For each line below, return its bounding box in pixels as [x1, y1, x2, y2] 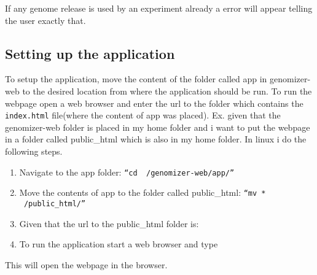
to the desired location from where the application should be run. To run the [22, 84, 312, 97]
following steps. [5, 145, 63, 158]
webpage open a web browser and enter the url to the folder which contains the [5, 96, 303, 109]
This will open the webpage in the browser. [5, 258, 168, 271]
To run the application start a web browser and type [19, 238, 218, 250]
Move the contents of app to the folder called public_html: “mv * [19, 186, 266, 199]
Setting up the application [5, 44, 175, 63]
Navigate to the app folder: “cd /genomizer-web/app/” [19, 165, 235, 178]
